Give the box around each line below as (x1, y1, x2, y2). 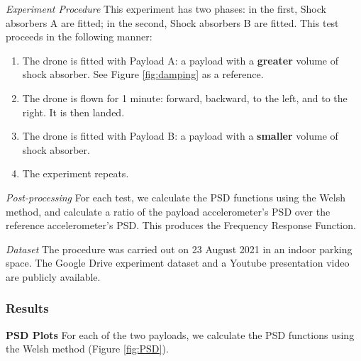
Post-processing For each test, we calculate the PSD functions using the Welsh (6, 189, 345, 204)
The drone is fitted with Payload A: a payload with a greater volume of (22, 52, 339, 67)
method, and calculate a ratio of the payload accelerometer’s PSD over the (6, 204, 331, 218)
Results (6, 299, 49, 317)
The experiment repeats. (22, 166, 129, 181)
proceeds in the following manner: (6, 29, 152, 44)
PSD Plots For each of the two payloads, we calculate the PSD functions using (6, 327, 355, 342)
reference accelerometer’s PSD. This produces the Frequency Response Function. (6, 218, 356, 233)
